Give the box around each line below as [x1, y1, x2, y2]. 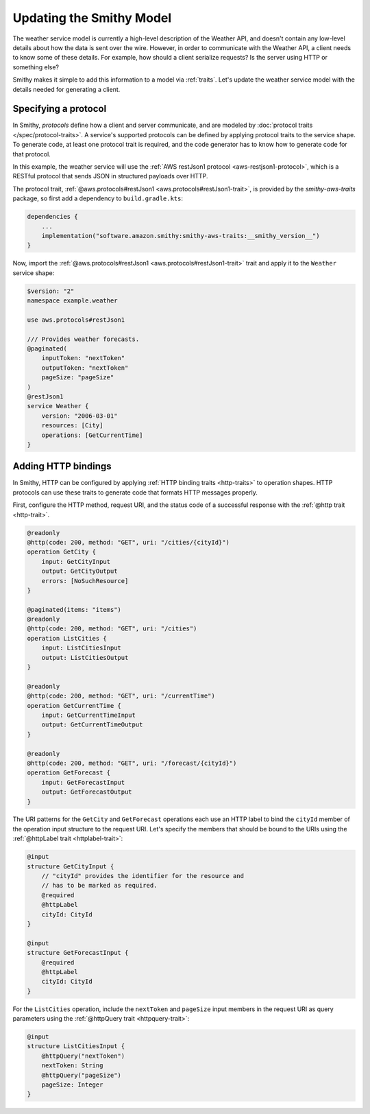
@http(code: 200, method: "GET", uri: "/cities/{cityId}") [27, 538, 230, 546]
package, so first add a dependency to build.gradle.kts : [12, 194, 184, 202]
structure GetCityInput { [27, 862, 114, 870]
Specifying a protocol [12, 103, 107, 115]
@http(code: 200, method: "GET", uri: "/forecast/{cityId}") [27, 759, 237, 767]
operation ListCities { [27, 635, 108, 642]
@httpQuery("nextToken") [41, 1052, 125, 1060]
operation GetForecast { [27, 769, 111, 777]
